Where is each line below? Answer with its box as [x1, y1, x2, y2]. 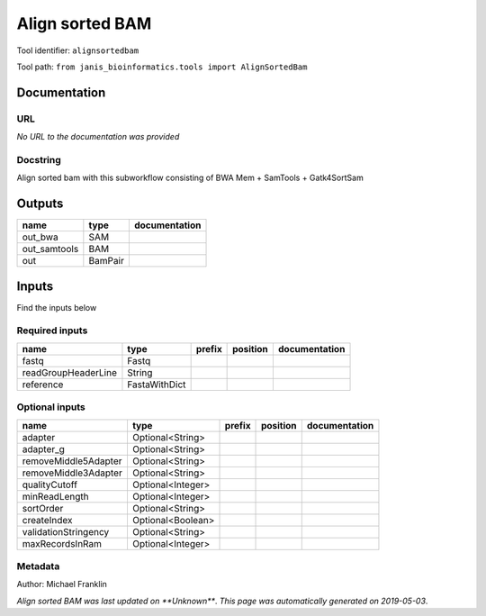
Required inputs [16, 324, 88, 337]
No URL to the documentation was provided [16, 131, 180, 142]
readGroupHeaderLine [22, 366, 117, 378]
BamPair [88, 255, 125, 267]
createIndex [22, 513, 73, 526]
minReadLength [22, 490, 89, 503]
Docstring [16, 153, 62, 166]
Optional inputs [16, 401, 85, 413]
